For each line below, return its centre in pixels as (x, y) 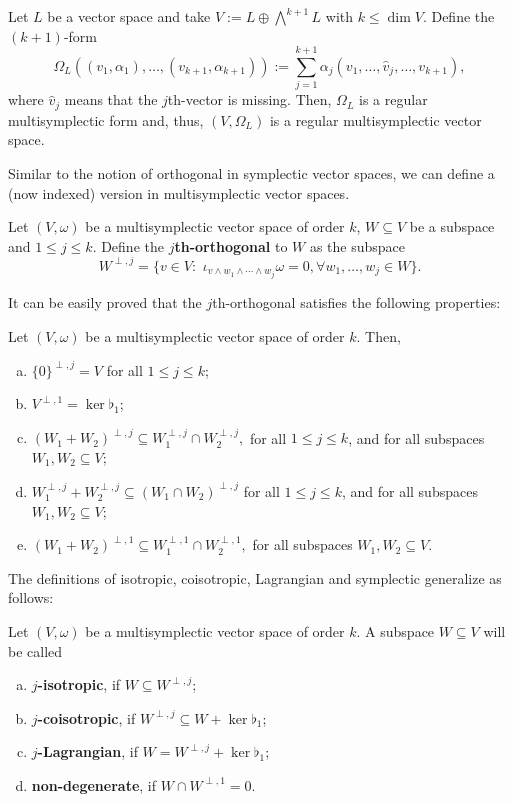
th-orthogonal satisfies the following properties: (356, 301)
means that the (111, 99)
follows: (31, 597)
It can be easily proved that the (105, 301)
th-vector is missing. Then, (249, 99)
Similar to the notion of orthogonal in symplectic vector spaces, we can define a (251, 172)
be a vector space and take (129, 16)
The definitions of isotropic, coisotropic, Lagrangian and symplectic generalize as (255, 577)
